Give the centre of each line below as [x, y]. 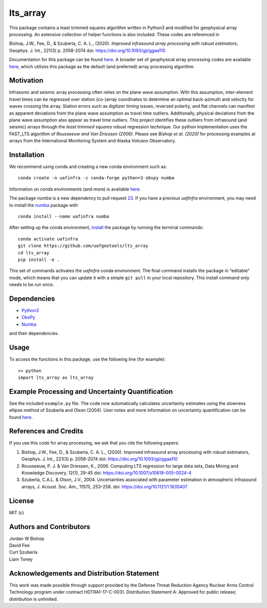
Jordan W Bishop [27, 538]
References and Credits [46, 431]
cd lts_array [34, 253]
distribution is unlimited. [34, 599]
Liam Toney [21, 559]
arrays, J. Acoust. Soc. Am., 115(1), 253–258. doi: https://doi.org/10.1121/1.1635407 [105, 486]
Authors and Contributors [50, 527]
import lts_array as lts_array [56, 377]
